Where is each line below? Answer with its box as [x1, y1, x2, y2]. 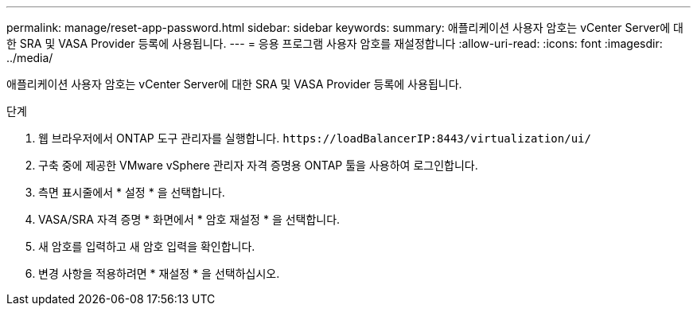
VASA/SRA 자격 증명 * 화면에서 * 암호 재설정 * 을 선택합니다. [38, 213, 341, 226]
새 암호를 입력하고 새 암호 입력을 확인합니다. [38, 240, 255, 253]
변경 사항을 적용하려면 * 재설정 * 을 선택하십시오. [38, 267, 280, 280]
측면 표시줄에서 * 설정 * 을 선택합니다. [38, 185, 225, 199]
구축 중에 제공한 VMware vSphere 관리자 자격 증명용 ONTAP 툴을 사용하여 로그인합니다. [38, 158, 478, 172]
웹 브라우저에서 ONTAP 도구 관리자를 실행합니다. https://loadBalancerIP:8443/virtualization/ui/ [38, 131, 591, 145]
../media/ [6, 51, 53, 64]
